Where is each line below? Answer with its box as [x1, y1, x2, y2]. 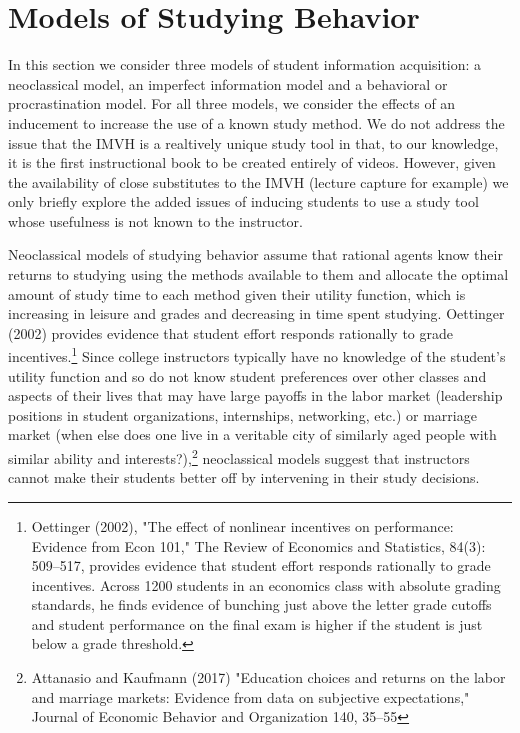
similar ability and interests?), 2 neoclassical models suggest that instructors [8, 445, 470, 468]
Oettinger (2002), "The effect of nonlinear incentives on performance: [31, 515, 454, 536]
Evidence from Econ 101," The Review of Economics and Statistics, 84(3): [31, 535, 486, 556]
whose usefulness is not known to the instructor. [8, 210, 303, 231]
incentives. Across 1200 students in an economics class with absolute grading [31, 574, 501, 595]
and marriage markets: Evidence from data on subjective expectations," [31, 686, 470, 707]
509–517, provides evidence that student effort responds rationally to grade [31, 555, 491, 576]
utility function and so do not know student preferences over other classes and [8, 365, 487, 386]
